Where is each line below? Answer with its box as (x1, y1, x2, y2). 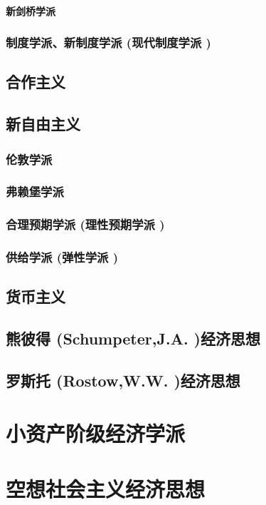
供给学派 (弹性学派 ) (6, 248, 119, 266)
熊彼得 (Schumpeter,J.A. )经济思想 (6, 327, 261, 350)
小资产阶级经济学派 (6, 418, 186, 447)
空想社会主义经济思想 (6, 474, 206, 503)
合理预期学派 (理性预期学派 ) (6, 215, 165, 233)
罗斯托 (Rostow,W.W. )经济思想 (6, 369, 240, 391)
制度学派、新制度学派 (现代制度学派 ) (6, 34, 211, 51)
